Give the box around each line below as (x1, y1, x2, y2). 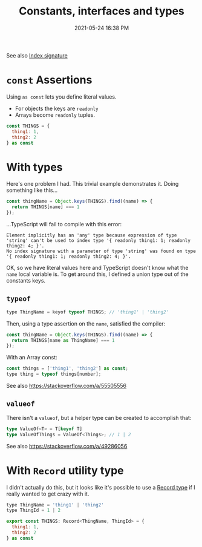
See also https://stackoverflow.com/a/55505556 (6, 382, 127, 389)
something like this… (6, 186, 58, 194)
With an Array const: (6, 354, 57, 361)
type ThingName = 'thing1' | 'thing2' (6, 502, 104, 508)
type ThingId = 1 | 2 (6, 507, 61, 514)
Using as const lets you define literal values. (6, 93, 117, 100)
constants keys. (6, 277, 46, 284)
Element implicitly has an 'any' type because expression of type (6, 232, 177, 238)
